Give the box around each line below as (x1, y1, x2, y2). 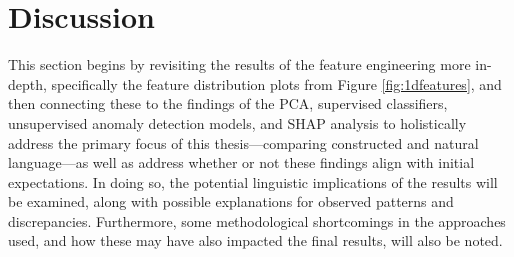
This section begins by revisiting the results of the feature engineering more (8, 54, 471, 75)
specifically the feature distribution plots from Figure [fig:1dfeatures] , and (51, 73, 502, 94)
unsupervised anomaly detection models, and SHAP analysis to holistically (8, 112, 467, 133)
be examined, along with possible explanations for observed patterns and (8, 191, 454, 212)
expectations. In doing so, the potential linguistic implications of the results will (8, 171, 498, 192)
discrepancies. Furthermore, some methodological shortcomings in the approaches (8, 210, 506, 231)
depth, (8, 73, 47, 94)
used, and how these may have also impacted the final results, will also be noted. (8, 230, 503, 251)
